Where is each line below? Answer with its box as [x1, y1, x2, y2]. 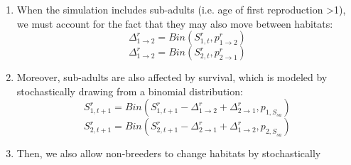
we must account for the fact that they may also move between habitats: [16, 16, 333, 31]
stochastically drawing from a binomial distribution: [16, 83, 243, 98]
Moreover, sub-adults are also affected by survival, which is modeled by [16, 70, 328, 85]
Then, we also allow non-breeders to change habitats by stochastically [16, 146, 321, 161]
